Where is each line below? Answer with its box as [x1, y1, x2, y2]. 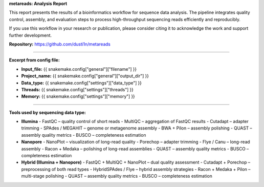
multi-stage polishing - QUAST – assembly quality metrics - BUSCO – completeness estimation [21, 173, 213, 179]
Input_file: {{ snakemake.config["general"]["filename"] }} [21, 66, 137, 72]
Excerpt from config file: [9, 57, 60, 63]
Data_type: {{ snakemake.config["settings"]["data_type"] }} [21, 80, 142, 85]
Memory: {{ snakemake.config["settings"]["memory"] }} [21, 93, 135, 100]
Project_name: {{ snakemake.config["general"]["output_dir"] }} [21, 73, 149, 79]
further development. [9, 32, 52, 38]
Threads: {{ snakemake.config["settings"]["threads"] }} [21, 86, 134, 92]
